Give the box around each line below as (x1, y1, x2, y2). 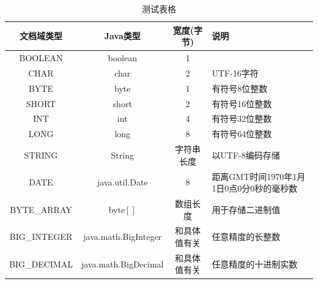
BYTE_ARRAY (10, 203, 72, 215)
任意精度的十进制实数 (212, 257, 298, 270)
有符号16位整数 (212, 97, 272, 110)
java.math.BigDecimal (81, 257, 164, 270)
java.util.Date (97, 176, 148, 189)
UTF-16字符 (212, 66, 259, 79)
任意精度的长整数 (212, 230, 281, 243)
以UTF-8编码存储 (212, 148, 280, 161)
